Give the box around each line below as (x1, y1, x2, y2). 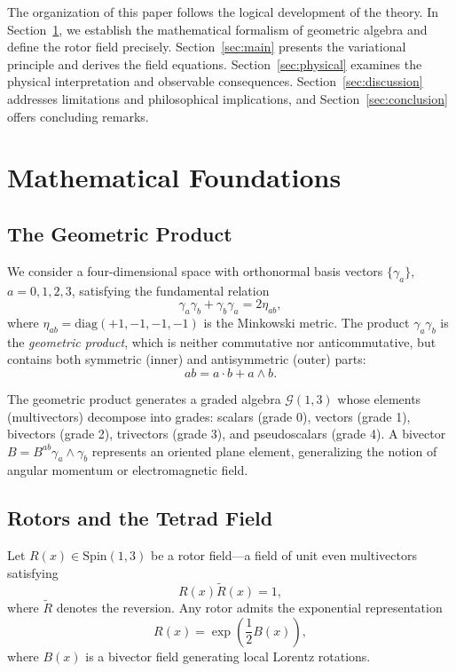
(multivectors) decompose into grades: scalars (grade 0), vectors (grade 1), (7, 407, 411, 425)
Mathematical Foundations (7, 159, 342, 195)
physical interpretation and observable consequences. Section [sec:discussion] (7, 72, 423, 91)
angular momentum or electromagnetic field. (7, 461, 248, 479)
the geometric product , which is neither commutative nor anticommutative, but (7, 332, 436, 351)
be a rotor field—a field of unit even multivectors (150, 546, 417, 565)
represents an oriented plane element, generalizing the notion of (91, 441, 437, 460)
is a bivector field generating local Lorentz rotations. (85, 646, 371, 665)
